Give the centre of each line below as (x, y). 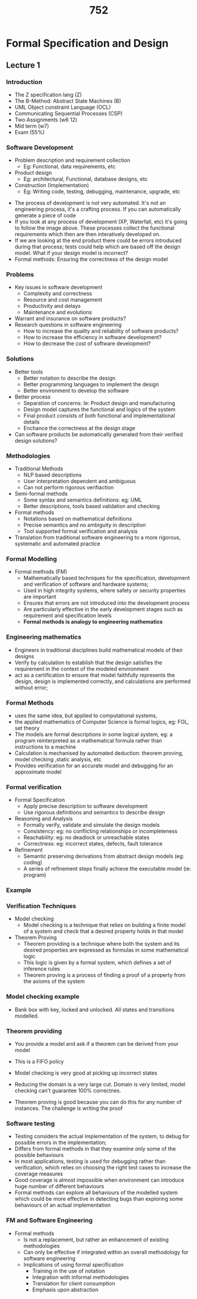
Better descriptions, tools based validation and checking (91, 506)
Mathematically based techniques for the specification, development (106, 578)
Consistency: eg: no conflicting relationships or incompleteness (100, 831)
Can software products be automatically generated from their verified (99, 434)
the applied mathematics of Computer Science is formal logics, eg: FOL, (102, 721)
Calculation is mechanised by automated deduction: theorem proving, (99, 753)
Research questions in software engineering (68, 325)
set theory (27, 728)
